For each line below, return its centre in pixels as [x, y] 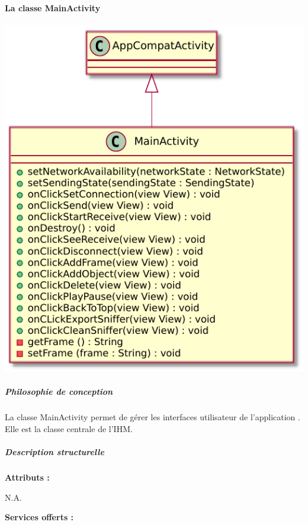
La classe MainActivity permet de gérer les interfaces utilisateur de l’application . [153, 417]
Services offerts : [39, 517]
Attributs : [27, 477]
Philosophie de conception [59, 392]
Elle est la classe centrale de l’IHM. [69, 428]
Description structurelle [54, 451]
